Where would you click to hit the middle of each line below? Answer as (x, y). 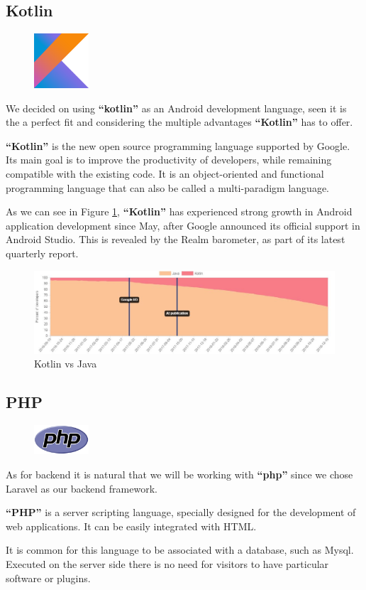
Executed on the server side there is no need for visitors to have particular (167, 564)
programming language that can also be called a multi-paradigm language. (167, 187)
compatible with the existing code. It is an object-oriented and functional (165, 173)
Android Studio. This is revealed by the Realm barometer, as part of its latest (176, 239)
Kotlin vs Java (66, 364)
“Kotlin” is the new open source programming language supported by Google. (178, 145)
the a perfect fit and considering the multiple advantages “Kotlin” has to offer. (179, 122)
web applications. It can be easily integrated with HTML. (131, 526)
